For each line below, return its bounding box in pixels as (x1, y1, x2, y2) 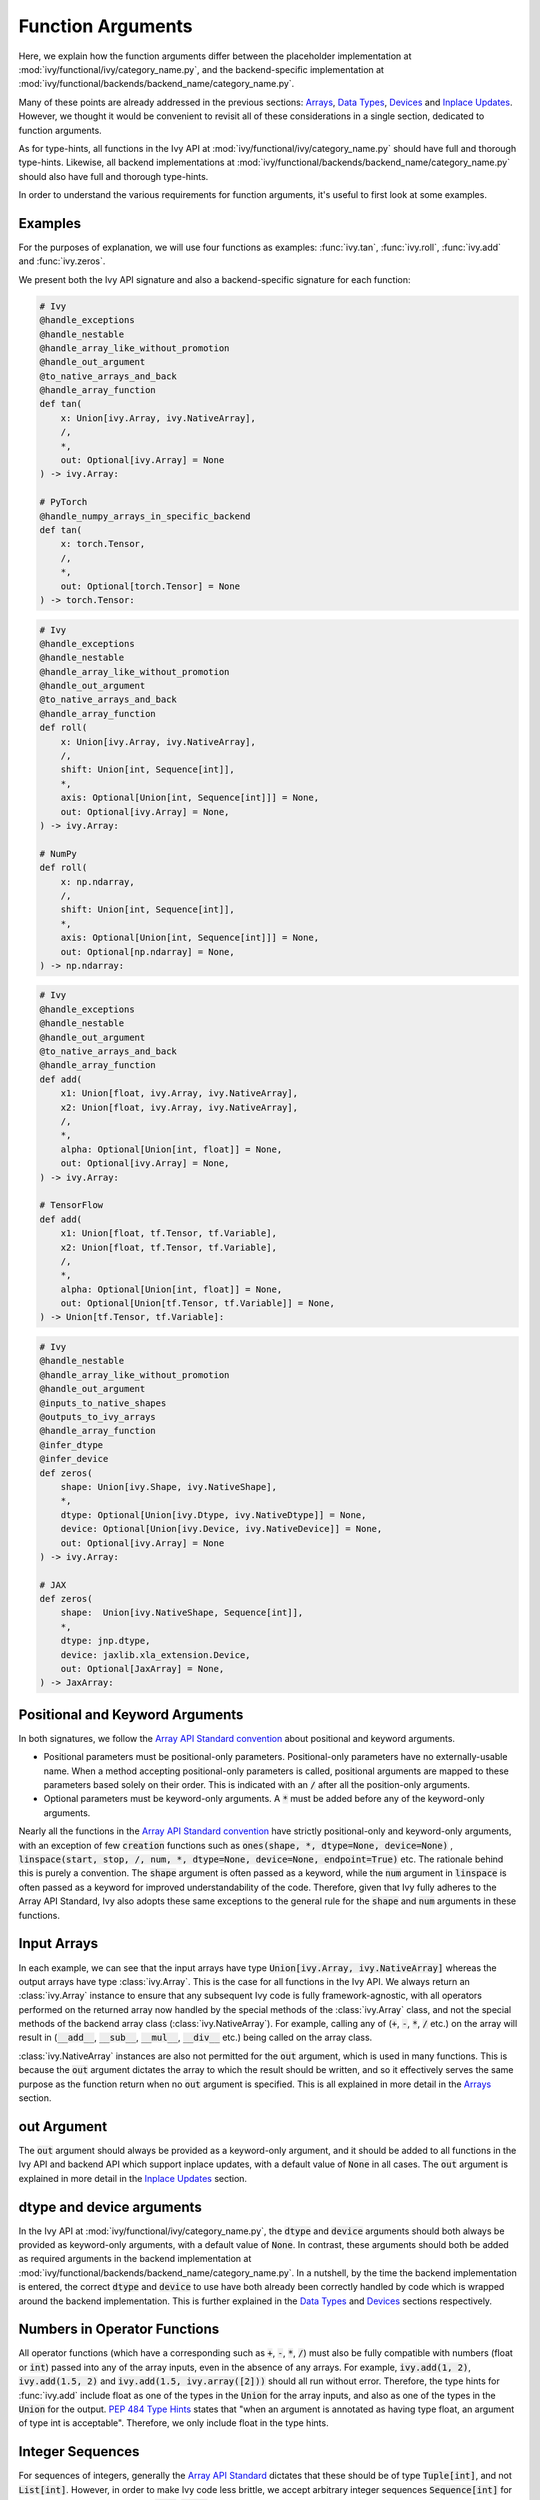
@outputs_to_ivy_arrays (39, 1411, 157, 1422)
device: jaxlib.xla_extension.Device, (60, 1649, 251, 1660)
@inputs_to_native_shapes (39, 1397, 167, 1409)
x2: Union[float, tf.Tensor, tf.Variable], (60, 1241, 277, 1253)
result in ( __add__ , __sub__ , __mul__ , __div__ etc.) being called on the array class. (18, 2031, 373, 2044)
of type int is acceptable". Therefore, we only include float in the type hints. (18, 2417, 329, 2429)
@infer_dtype (39, 1439, 104, 1450)
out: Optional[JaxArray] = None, (60, 1663, 225, 1675)
